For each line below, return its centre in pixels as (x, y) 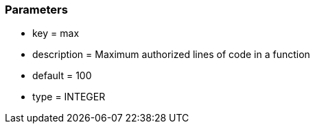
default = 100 (62, 76)
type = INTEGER (69, 97)
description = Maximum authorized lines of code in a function (171, 55)
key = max (56, 33)
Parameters (36, 10)
